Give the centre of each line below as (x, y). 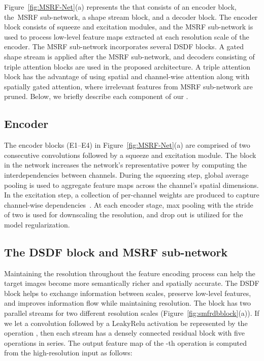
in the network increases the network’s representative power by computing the (126, 165)
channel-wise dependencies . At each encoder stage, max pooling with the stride (129, 204)
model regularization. (37, 224)
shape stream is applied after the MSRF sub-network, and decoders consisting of (129, 56)
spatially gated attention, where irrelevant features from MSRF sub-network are (128, 86)
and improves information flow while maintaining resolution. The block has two (128, 303)
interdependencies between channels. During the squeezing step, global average (126, 174)
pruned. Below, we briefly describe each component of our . (96, 96)
